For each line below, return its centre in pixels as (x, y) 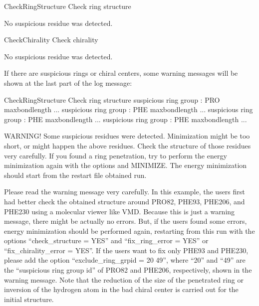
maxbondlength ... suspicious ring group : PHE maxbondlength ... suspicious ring (129, 109)
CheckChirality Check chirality (51, 40)
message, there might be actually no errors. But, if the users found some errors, (126, 221)
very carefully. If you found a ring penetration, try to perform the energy (116, 155)
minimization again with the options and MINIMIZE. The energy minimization (126, 165)
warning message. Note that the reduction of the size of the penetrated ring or (124, 279)
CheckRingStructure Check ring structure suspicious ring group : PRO (112, 99)
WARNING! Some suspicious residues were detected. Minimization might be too (127, 136)
